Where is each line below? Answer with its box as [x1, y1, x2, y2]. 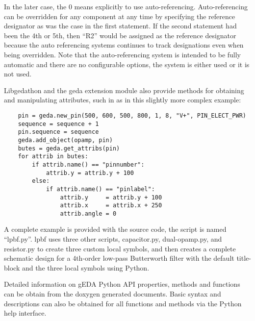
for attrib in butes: [18, 153, 88, 160]
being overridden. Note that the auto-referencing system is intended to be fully [4, 49, 241, 59]
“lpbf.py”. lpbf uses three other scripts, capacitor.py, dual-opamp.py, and [4, 234, 222, 244]
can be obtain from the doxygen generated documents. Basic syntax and [4, 289, 221, 299]
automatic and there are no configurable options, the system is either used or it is [4, 59, 250, 69]
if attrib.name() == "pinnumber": [32, 161, 145, 168]
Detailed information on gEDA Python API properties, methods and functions [4, 279, 240, 289]
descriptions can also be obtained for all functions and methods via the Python [4, 298, 242, 308]
